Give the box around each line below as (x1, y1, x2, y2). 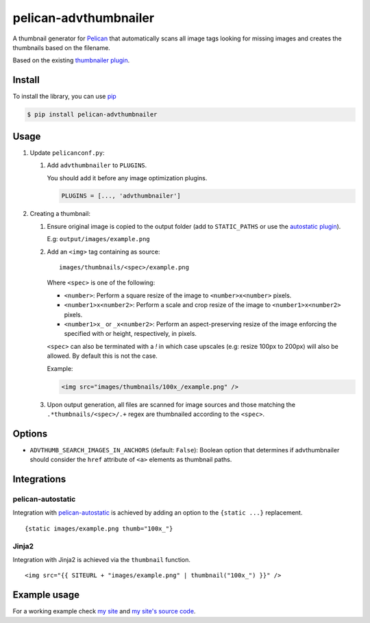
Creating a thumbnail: (29, 210, 90, 218)
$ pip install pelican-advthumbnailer (27, 110, 158, 119)
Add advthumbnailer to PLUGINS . (47, 161, 147, 169)
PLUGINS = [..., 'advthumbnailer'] (61, 192, 181, 200)
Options (12, 428, 48, 439)
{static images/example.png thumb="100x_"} (25, 524, 173, 533)
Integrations (12, 474, 66, 485)
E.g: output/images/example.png (47, 235, 150, 243)
